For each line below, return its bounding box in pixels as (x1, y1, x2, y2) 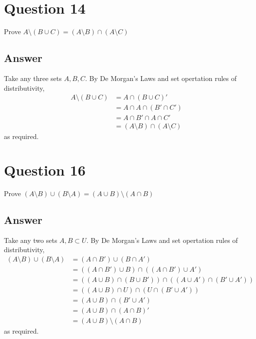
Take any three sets (4, 73, 62, 83)
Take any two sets (4, 235, 57, 245)
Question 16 (4, 160, 86, 180)
